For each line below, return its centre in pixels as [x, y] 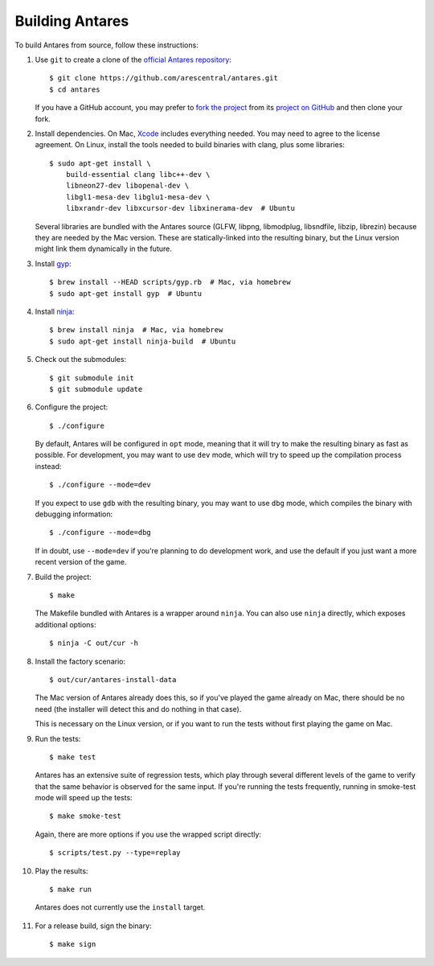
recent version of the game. [81, 562]
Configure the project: [72, 407]
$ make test [73, 757]
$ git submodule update [96, 389]
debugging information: [74, 514]
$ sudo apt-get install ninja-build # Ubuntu [143, 341]
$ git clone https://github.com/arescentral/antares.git [164, 78]
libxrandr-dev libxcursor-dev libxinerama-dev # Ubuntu [180, 208]
